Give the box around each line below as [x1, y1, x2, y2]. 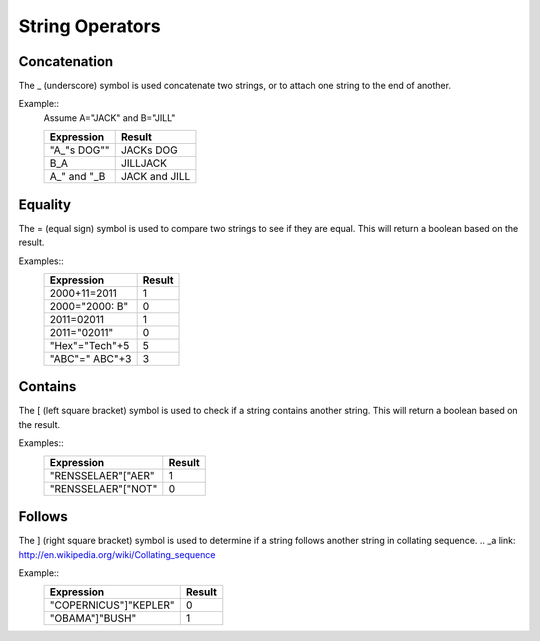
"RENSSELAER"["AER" [49, 468, 155, 482]
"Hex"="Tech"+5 [49, 338, 130, 352]
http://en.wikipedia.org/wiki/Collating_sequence [18, 548, 216, 560]
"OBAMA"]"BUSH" [49, 611, 137, 625]
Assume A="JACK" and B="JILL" [43, 111, 176, 124]
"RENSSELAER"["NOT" [49, 481, 158, 495]
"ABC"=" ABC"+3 [49, 351, 132, 365]
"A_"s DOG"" [49, 143, 110, 157]
